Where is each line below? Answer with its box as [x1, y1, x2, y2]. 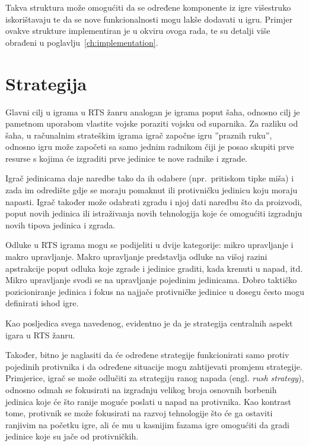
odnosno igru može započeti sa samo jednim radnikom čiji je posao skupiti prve [5, 140, 294, 153]
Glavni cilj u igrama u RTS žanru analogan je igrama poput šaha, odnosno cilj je [5, 105, 300, 118]
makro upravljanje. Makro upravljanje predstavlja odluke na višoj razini [5, 250, 267, 263]
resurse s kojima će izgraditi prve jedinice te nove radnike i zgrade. [5, 152, 247, 164]
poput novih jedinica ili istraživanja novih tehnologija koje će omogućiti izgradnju [5, 207, 302, 219]
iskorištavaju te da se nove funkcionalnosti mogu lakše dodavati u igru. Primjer [5, 12, 293, 25]
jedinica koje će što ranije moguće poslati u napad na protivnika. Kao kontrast [5, 395, 291, 407]
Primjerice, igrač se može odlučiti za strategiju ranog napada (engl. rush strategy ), [5, 372, 304, 384]
